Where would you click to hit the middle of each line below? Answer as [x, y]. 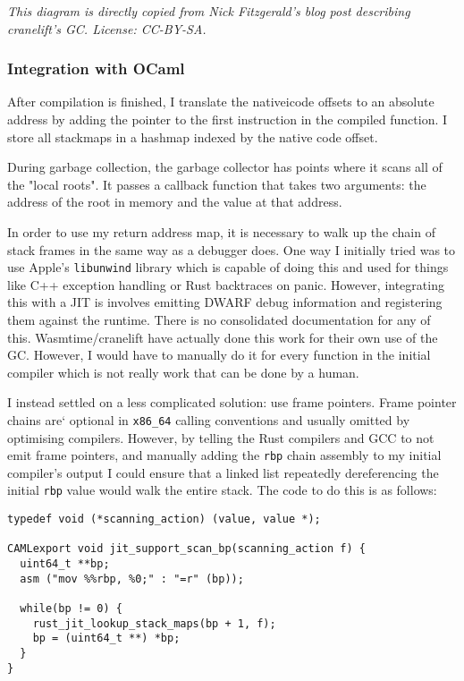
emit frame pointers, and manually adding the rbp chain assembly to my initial [224, 455]
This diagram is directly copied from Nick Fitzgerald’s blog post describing [209, 11]
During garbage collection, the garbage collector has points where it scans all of [225, 167]
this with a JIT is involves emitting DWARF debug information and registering [225, 302]
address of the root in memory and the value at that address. [175, 202]
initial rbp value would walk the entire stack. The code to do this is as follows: [222, 490]
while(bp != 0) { [71, 609]
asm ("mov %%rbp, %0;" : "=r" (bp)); [132, 579]
